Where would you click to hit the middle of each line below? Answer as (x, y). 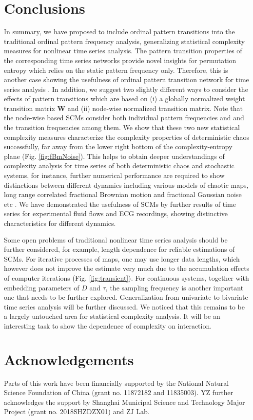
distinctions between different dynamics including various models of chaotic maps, (126, 185)
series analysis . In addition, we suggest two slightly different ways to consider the (126, 89)
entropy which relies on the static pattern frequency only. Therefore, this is (116, 70)
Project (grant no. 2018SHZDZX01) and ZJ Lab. (77, 411)
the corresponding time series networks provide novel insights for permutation (120, 60)
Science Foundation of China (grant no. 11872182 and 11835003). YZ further (119, 392)
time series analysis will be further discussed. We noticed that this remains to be (124, 306)
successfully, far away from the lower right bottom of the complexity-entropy (118, 146)
